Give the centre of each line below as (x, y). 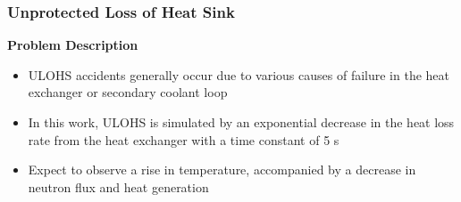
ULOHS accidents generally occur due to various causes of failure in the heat (239, 74)
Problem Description (73, 45)
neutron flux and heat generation (118, 186)
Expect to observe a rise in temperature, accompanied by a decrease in (222, 170)
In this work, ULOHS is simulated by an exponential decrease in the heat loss (241, 122)
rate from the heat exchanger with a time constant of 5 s (184, 139)
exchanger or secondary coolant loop (128, 92)
